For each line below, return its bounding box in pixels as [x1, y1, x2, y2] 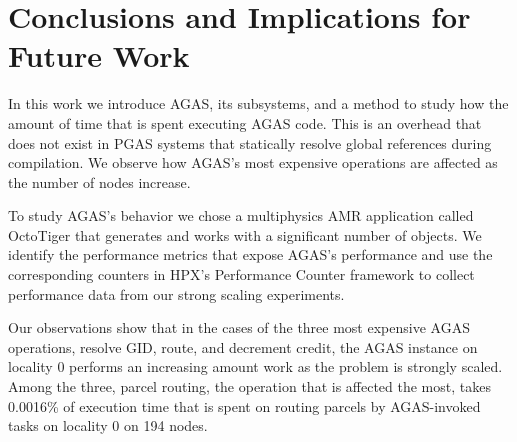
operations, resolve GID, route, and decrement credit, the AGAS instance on [8, 336, 478, 357]
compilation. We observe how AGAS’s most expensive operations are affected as [8, 152, 498, 173]
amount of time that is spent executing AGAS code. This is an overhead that [8, 112, 482, 133]
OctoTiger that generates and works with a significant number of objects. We [8, 224, 482, 245]
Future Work [8, 35, 190, 76]
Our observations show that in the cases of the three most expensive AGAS [8, 317, 470, 338]
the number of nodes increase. [8, 171, 191, 192]
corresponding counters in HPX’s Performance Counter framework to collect [8, 264, 475, 285]
